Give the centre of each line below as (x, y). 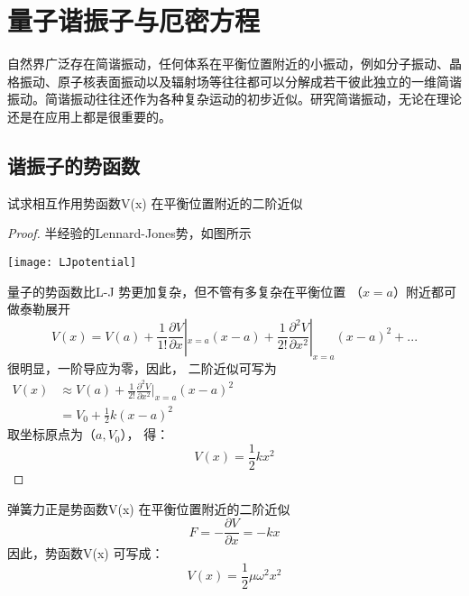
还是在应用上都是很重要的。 (89, 116)
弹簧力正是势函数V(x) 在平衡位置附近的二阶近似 (149, 508)
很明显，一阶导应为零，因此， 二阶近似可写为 (142, 367)
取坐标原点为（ (51, 434)
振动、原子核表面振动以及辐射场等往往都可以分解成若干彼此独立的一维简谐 (240, 81)
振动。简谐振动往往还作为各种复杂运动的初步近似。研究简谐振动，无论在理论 (234, 99)
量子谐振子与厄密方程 (134, 20)
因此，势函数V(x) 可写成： (86, 553)
